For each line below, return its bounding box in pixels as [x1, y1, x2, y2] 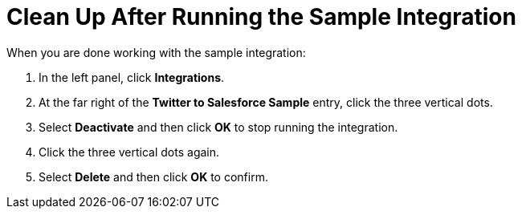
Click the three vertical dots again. [39, 144, 220, 159]
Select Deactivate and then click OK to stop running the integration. [39, 120, 398, 134]
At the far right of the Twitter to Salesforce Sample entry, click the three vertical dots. [39, 95, 493, 109]
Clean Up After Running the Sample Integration [6, 3, 516, 30]
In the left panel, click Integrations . [39, 70, 225, 84]
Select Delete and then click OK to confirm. [39, 169, 268, 184]
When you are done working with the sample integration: [6, 45, 306, 59]
